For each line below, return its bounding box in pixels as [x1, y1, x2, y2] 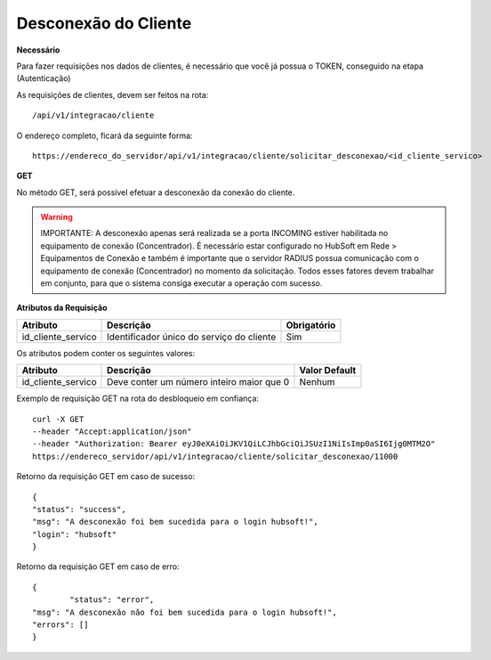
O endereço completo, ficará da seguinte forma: [16, 130, 193, 141]
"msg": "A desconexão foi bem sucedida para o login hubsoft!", [32, 517, 319, 527]
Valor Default [299, 364, 357, 377]
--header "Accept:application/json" [32, 426, 192, 436]
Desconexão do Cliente [16, 13, 192, 33]
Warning [40, 212, 73, 223]
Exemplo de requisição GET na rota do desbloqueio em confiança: [16, 393, 260, 404]
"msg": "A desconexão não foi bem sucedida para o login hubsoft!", [32, 607, 337, 617]
